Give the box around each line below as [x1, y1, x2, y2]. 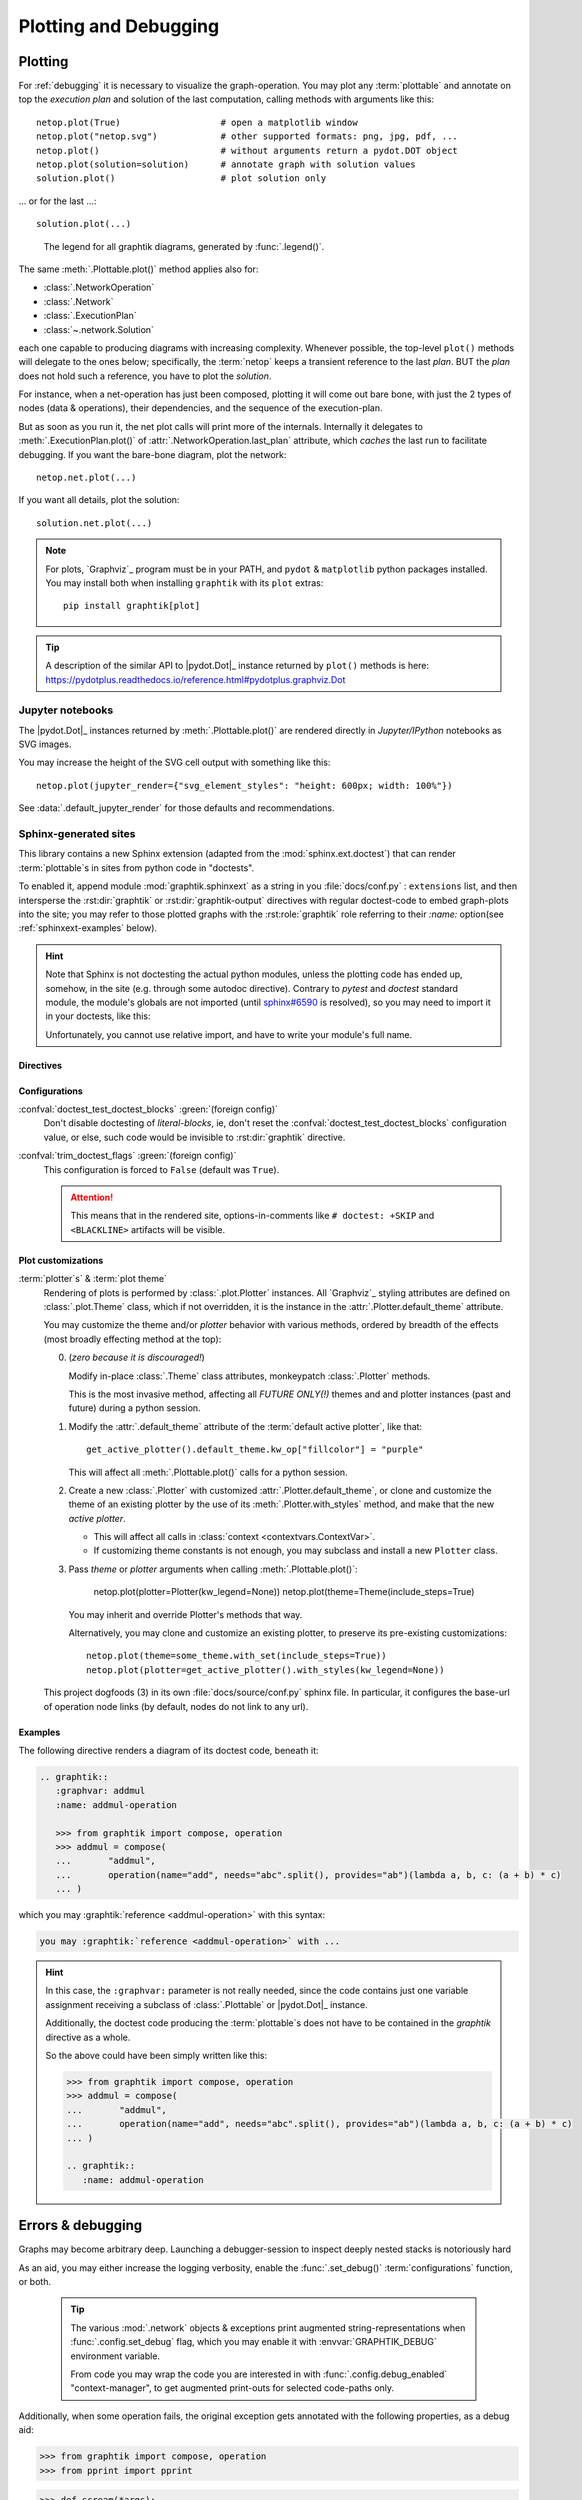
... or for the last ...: [18, 195, 97, 207]
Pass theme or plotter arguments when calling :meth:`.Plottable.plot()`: [68, 1563, 358, 1575]
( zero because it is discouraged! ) [68, 1351, 205, 1364]
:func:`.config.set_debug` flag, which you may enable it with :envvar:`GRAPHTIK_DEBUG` [70, 2336, 437, 2348]
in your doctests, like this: [45, 1010, 151, 1022]
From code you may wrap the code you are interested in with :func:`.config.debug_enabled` [70, 2368, 448, 2380]
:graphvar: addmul [55, 1785, 146, 1797]
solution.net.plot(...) [36, 517, 153, 529]
